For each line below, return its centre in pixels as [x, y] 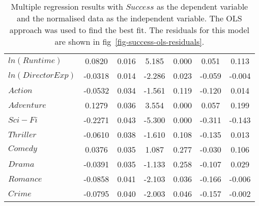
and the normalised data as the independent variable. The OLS [129, 18]
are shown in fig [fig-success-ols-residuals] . [129, 41]
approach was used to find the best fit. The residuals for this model [129, 30]
